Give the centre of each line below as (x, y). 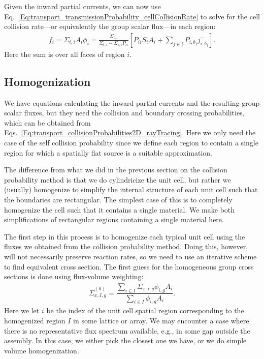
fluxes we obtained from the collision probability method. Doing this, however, (126, 246)
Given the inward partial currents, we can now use (82, 6)
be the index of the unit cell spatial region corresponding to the (145, 310)
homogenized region (35, 320)
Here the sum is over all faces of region (64, 54)
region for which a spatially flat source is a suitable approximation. (108, 152)
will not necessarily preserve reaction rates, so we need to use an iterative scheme (130, 256)
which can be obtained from (47, 122)
